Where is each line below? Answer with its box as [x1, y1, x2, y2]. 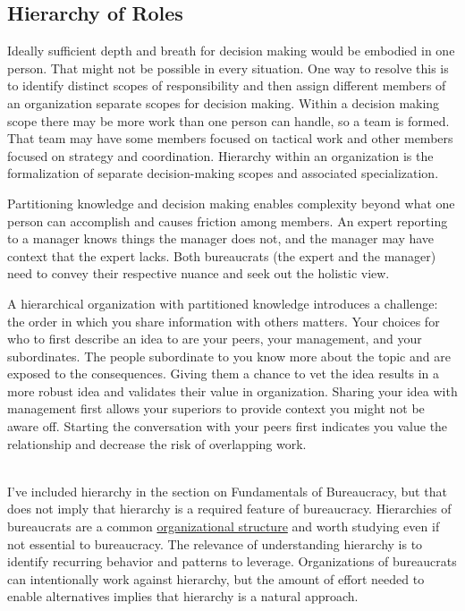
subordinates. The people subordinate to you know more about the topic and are [7, 346, 451, 365]
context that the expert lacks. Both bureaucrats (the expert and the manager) [7, 246, 436, 265]
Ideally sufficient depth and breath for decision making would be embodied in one [7, 41, 455, 60]
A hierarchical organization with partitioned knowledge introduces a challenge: [7, 293, 438, 312]
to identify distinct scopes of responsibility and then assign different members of [7, 76, 446, 95]
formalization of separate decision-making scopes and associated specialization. [7, 164, 439, 182]
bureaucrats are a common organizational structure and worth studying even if [7, 517, 440, 536]
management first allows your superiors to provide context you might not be [7, 399, 425, 418]
